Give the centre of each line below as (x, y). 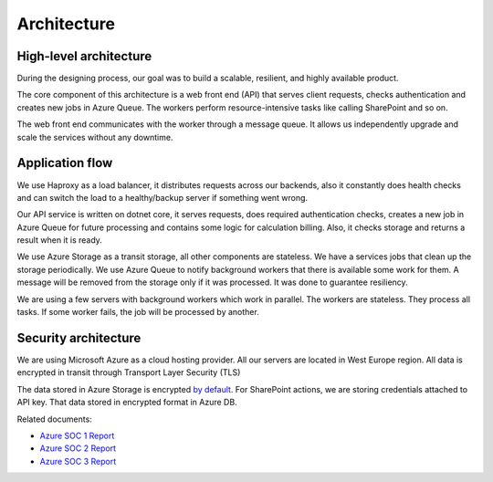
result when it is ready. (59, 240)
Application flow (65, 163)
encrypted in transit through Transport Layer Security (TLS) (129, 372)
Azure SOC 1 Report (77, 435)
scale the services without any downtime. (95, 137)
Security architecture (79, 338)
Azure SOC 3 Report (78, 461)
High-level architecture (84, 56)
